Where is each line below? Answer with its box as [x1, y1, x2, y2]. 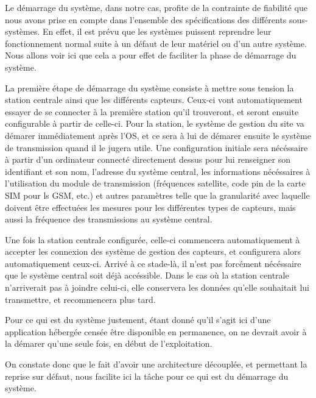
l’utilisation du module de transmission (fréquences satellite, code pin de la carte [5, 177, 306, 190]
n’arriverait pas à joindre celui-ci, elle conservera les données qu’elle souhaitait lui [5, 281, 309, 294]
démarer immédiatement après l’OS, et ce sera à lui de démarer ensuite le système [5, 129, 311, 141]
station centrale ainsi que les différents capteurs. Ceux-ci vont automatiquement [5, 93, 303, 106]
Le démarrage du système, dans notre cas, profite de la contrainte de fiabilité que [5, 1, 307, 13]
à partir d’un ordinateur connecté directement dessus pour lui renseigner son [5, 153, 290, 166]
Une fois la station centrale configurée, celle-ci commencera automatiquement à [5, 233, 300, 246]
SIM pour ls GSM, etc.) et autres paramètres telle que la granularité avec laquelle [5, 188, 310, 201]
